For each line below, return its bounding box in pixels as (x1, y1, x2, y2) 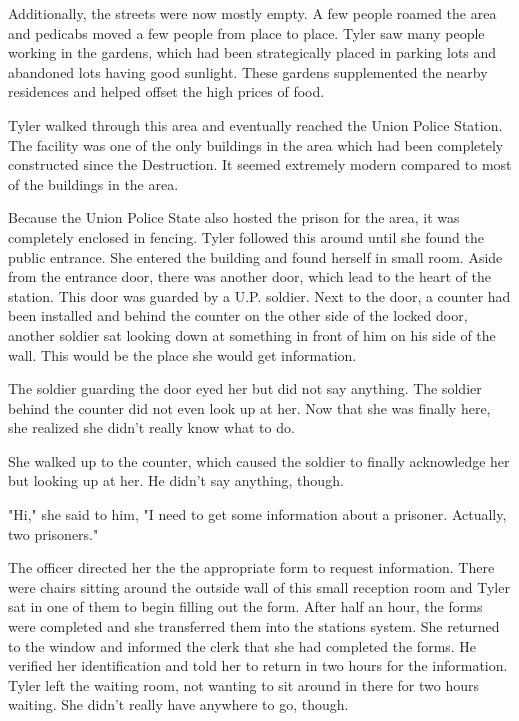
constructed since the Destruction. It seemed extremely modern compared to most (8, 154, 512, 175)
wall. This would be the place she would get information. (8, 344, 357, 365)
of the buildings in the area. (8, 173, 179, 194)
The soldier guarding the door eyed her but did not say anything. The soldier (8, 378, 482, 399)
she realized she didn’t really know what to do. (8, 417, 295, 438)
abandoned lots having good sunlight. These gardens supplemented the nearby (8, 61, 488, 82)
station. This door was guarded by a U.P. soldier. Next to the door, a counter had (8, 285, 511, 306)
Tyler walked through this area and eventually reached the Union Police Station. (8, 114, 503, 135)
